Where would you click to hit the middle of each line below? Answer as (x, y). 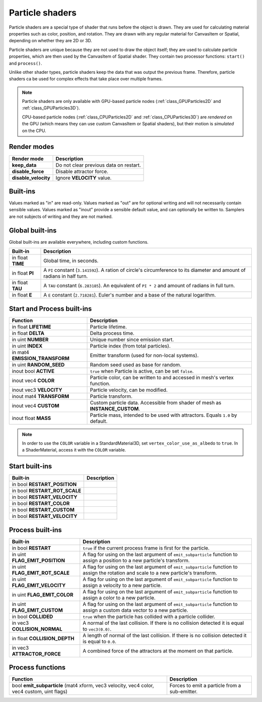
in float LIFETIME (32, 327)
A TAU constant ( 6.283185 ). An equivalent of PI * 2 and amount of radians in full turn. (139, 285)
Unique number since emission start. (132, 339)
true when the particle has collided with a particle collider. (149, 617)
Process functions (37, 668)
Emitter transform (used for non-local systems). (144, 355)
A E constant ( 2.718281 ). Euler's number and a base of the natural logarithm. (130, 295)
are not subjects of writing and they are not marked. (61, 217)
